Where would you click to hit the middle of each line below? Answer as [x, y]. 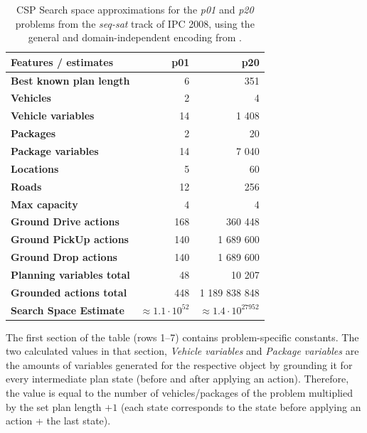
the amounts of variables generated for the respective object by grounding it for [179, 364]
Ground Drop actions [64, 257]
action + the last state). [58, 421]
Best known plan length [70, 80]
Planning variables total [70, 274]
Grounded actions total [69, 292]
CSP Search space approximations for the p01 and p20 [135, 9]
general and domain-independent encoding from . [135, 37]
